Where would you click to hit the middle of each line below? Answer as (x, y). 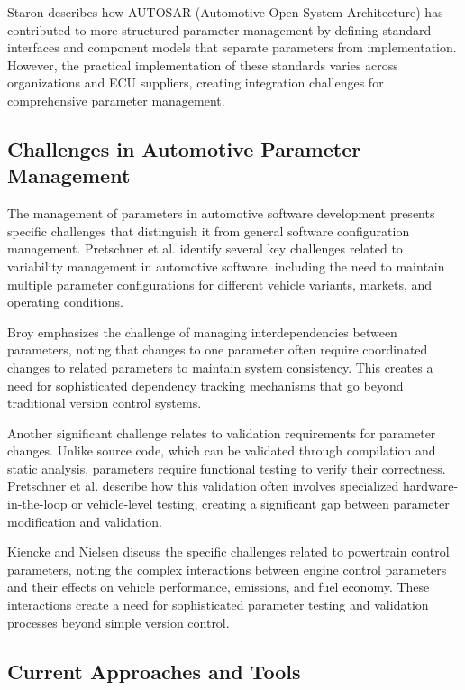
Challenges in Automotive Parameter (184, 148)
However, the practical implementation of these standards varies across (203, 64)
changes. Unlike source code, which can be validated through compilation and (222, 451)
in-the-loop (37, 504)
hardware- (430, 486)
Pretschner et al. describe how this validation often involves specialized (203, 486)
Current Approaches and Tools (154, 671)
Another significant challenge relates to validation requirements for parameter (222, 432)
